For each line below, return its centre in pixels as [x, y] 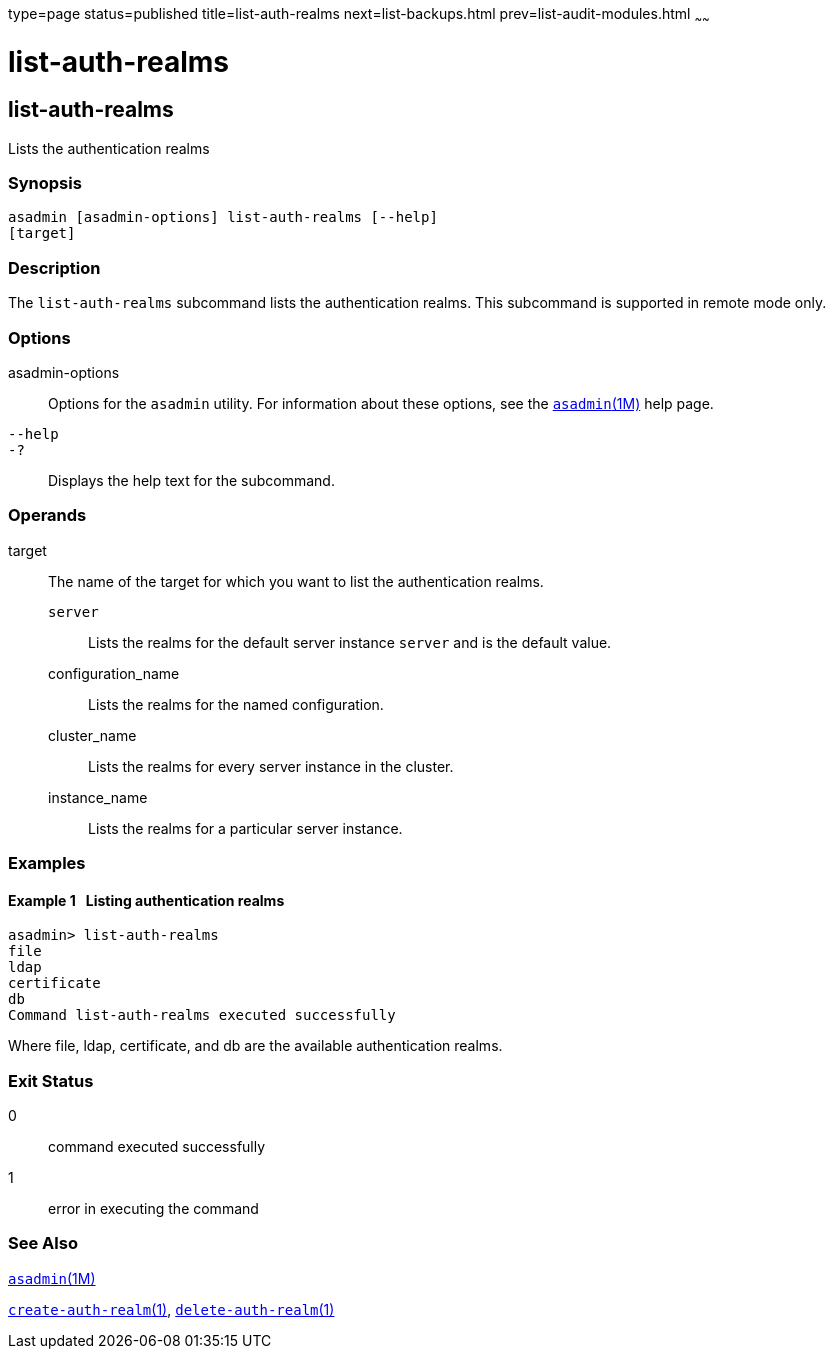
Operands [47, 515]
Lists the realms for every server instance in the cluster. [271, 766]
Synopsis [45, 183]
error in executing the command [153, 1209]
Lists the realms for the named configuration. [236, 704]
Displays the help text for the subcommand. [191, 480]
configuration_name [114, 673]
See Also [43, 1243]
